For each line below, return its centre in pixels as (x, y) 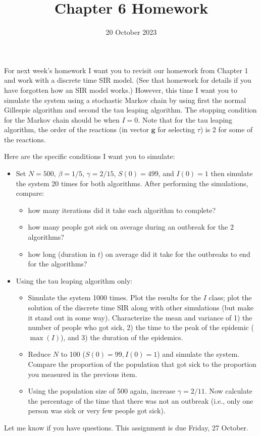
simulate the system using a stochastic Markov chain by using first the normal (125, 100)
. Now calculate (228, 391)
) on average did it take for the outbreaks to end (175, 254)
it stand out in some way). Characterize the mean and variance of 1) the (140, 317)
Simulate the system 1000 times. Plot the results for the (115, 297)
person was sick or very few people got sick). (97, 411)
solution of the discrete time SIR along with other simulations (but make (141, 307)
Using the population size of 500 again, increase (102, 391)
